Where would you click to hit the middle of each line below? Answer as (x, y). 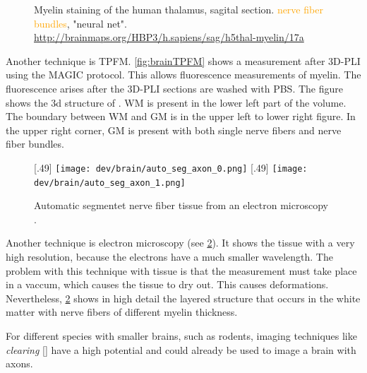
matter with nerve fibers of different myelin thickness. (122, 312)
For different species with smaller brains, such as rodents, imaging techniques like (181, 336)
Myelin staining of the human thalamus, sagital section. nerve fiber (179, 9)
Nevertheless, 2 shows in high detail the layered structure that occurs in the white (183, 298)
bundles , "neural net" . (80, 23)
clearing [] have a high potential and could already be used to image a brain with (181, 349)
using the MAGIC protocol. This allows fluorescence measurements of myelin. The (183, 75)
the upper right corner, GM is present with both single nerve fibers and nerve (174, 130)
